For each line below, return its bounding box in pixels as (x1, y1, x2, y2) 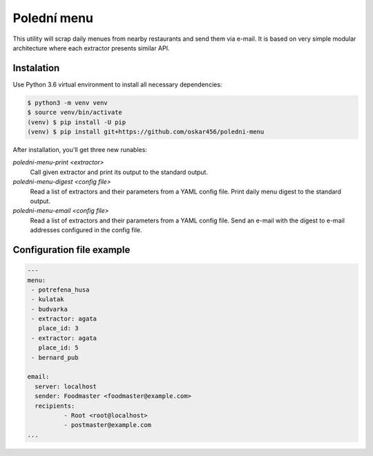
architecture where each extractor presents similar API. (12, 44, 170, 52)
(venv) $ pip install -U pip (27, 118, 126, 126)
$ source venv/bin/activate (27, 108, 122, 117)
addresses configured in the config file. (30, 226, 142, 234)
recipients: (35, 401, 75, 410)
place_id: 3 (38, 325, 79, 332)
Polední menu (12, 10, 93, 26)
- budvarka (31, 305, 68, 313)
